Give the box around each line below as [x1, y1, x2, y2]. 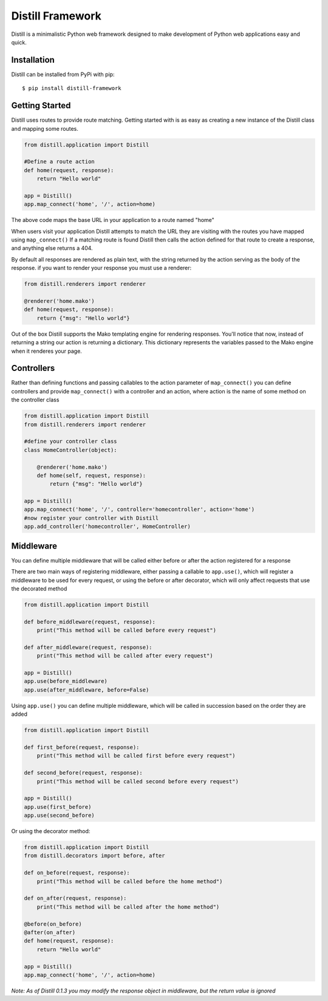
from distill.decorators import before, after [24, 852, 165, 859]
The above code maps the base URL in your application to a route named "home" [11, 216, 215, 224]
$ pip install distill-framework [22, 85, 121, 92]
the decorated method [11, 584, 67, 592]
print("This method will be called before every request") [36, 627, 217, 634]
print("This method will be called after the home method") [36, 903, 220, 910]
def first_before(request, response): [24, 744, 140, 750]
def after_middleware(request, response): [24, 643, 152, 651]
